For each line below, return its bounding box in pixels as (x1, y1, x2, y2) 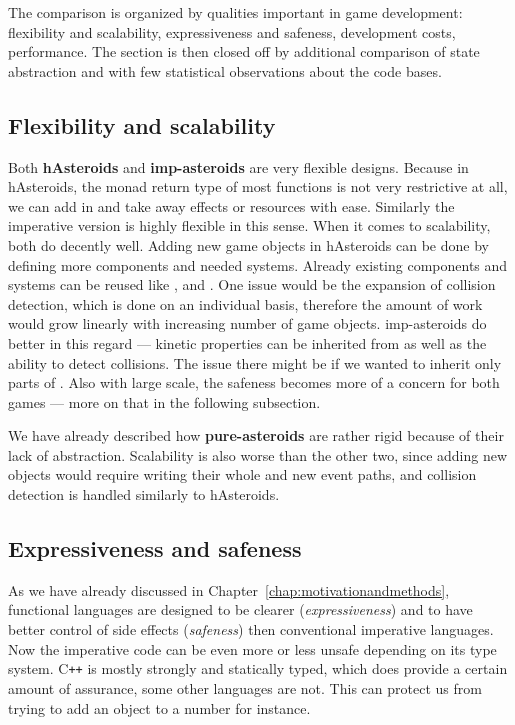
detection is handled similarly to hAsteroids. (8, 484, 280, 505)
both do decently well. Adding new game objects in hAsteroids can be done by (8, 234, 489, 255)
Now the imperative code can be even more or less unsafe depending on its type (8, 638, 497, 659)
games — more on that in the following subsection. (8, 391, 321, 412)
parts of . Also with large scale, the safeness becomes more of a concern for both (8, 372, 500, 393)
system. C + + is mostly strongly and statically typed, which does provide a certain (8, 658, 508, 679)
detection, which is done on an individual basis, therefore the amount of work (8, 293, 483, 314)
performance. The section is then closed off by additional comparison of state (8, 41, 480, 62)
